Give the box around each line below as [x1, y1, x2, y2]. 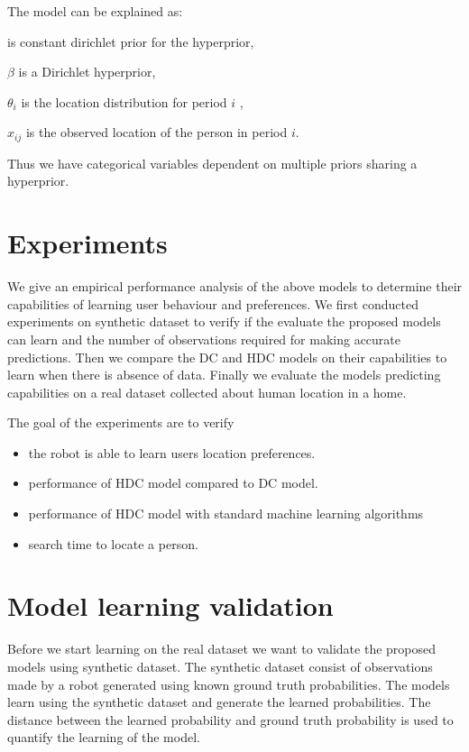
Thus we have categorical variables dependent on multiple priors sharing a [7, 153, 418, 172]
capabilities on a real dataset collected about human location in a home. [7, 382, 407, 401]
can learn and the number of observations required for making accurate [7, 329, 401, 348]
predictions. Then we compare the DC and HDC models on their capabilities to [7, 347, 447, 366]
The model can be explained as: [7, 2, 183, 20]
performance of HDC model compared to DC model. [28, 473, 318, 492]
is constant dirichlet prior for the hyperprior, [7, 32, 254, 50]
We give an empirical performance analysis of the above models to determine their [7, 277, 463, 296]
